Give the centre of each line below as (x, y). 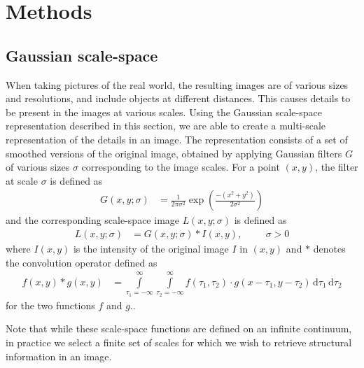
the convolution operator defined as (82, 262)
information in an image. (59, 356)
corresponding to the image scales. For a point (181, 167)
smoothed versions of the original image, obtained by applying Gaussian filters (174, 153)
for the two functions (50, 305)
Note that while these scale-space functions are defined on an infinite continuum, (179, 328)
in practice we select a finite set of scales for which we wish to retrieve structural (179, 342)
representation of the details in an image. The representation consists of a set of (177, 139)
